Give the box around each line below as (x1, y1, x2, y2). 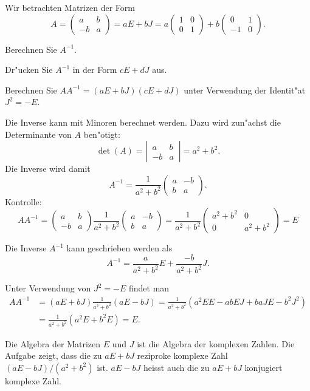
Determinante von (5, 127, 72, 140)
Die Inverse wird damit (5, 162, 91, 175)
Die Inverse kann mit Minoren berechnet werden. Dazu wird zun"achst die (5, 115, 281, 128)
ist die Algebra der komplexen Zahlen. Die (137, 337, 295, 350)
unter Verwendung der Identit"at (184, 83, 306, 96)
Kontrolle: (5, 195, 42, 208)
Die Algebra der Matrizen (5, 337, 101, 350)
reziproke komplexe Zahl (137, 349, 228, 362)
